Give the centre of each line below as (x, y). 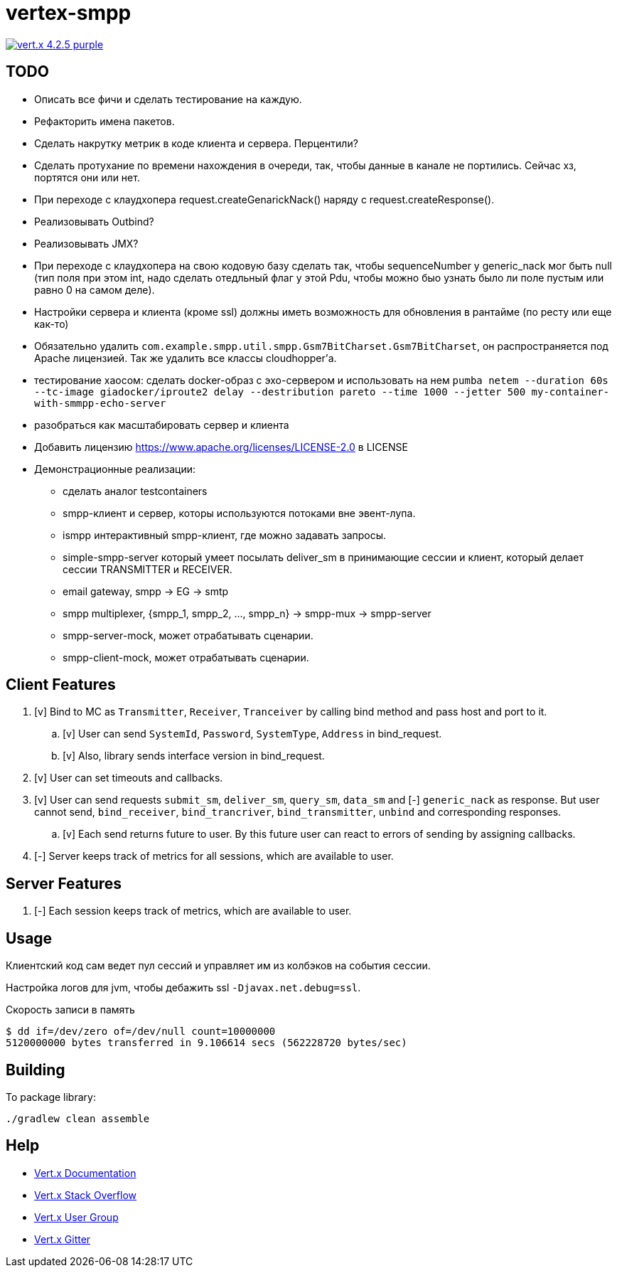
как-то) (52, 324)
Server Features (64, 883)
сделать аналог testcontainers (135, 491)
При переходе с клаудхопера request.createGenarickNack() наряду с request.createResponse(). (264, 199)
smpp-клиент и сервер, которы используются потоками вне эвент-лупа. (239, 513)
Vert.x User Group (76, 1217)
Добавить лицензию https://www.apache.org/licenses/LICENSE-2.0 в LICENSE (221, 447)
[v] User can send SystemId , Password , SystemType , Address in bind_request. (252, 734)
